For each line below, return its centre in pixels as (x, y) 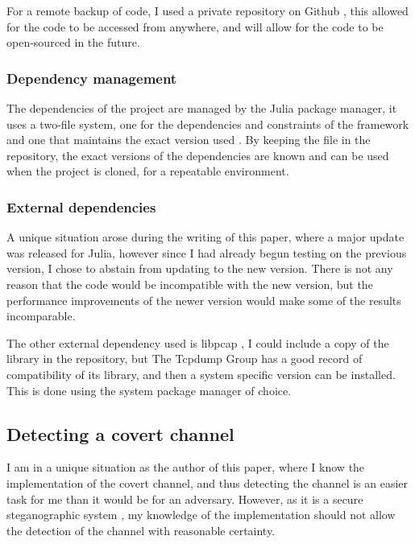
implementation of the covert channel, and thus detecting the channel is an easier (207, 482)
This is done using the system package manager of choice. (149, 390)
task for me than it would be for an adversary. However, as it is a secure (185, 499)
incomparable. (41, 316)
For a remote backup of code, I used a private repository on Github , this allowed (207, 10)
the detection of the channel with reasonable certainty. (141, 530)
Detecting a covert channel (120, 433)
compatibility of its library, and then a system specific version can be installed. (201, 374)
